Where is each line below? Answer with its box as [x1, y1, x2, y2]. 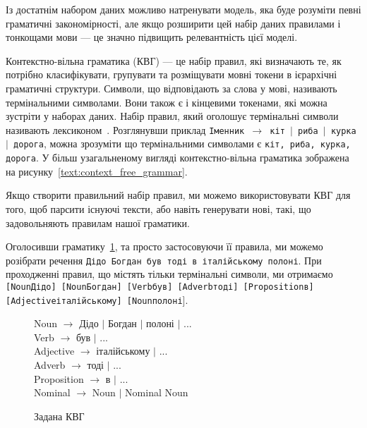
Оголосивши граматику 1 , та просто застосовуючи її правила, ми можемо [6, 239, 323, 254]
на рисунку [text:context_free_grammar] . [6, 164, 188, 178]
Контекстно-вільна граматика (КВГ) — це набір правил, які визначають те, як [6, 53, 342, 68]
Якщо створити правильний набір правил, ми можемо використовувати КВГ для [6, 188, 351, 202]
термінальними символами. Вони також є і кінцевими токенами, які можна [6, 94, 327, 109]
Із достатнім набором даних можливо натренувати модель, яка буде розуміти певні [6, 2, 361, 16]
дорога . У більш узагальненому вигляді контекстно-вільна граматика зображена [6, 150, 349, 165]
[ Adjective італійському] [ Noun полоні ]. [6, 292, 188, 307]
